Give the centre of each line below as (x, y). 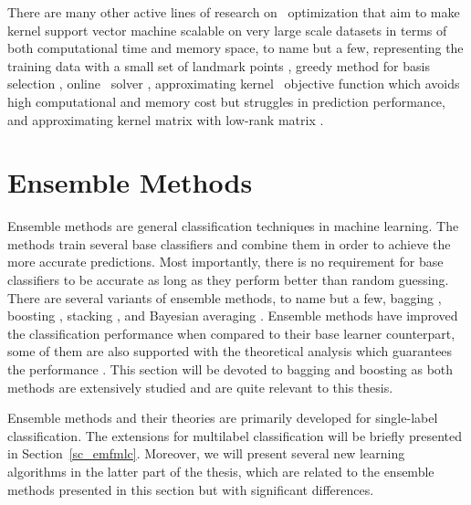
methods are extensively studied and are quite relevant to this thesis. (200, 387)
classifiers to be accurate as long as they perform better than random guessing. (228, 280)
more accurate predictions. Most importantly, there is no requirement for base (225, 262)
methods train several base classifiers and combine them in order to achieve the (229, 243)
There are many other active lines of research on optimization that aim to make (234, 12)
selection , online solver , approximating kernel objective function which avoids (234, 84)
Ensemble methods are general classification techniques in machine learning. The (233, 226)
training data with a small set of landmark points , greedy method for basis (219, 65)
